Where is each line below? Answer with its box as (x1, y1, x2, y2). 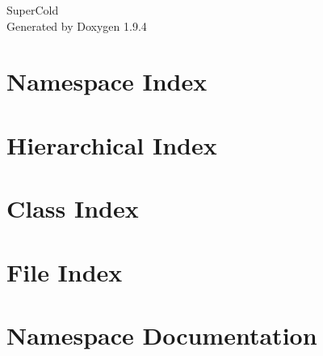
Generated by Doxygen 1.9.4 (6, 17, 147, 34)
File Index (6, 255, 123, 288)
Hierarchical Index (6, 128, 217, 161)
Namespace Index (6, 65, 208, 98)
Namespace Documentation (6, 318, 317, 351)
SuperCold (6, 2, 59, 18)
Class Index (6, 192, 139, 225)
